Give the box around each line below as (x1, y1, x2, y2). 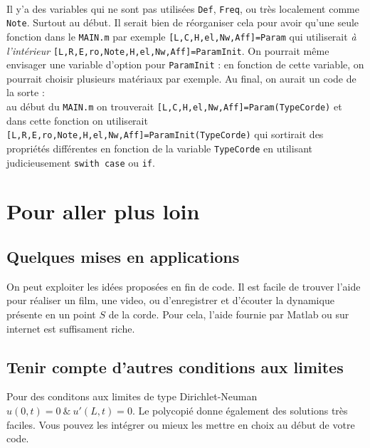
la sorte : (6, 85, 45, 100)
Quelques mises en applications (6, 246, 240, 268)
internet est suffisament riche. (6, 321, 135, 335)
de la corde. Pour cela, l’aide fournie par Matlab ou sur (108, 307, 349, 322)
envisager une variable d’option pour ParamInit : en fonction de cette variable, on (6, 57, 364, 72)
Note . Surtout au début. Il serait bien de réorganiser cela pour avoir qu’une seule (6, 15, 359, 30)
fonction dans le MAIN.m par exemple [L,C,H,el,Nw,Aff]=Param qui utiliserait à (6, 28, 356, 43)
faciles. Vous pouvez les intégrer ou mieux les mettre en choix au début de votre (6, 417, 355, 432)
